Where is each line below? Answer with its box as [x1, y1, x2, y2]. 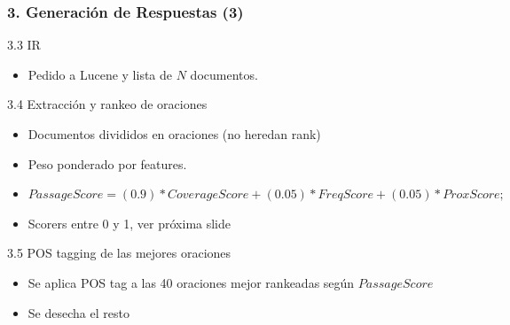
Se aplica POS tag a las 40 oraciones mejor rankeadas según [27, 273, 355, 291]
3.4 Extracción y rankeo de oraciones [7, 95, 208, 113]
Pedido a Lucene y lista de [27, 65, 173, 83]
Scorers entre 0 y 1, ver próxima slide [27, 213, 231, 232]
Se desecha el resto [27, 303, 129, 321]
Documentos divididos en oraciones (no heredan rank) [27, 125, 321, 143]
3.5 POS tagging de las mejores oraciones [7, 244, 231, 262]
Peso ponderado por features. [27, 154, 187, 173]
